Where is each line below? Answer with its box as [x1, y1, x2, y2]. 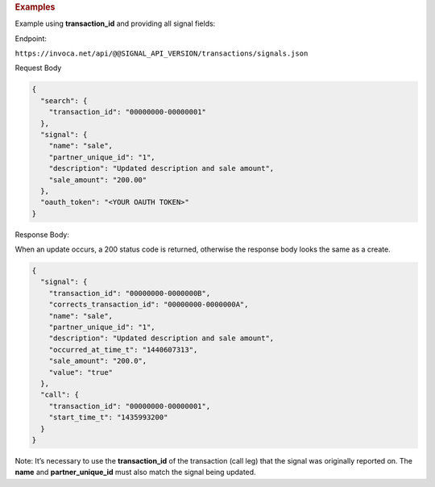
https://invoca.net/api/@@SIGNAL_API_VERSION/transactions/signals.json [14, 49, 309, 58]
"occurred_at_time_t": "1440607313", [48, 345, 198, 354]
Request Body [14, 63, 62, 73]
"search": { [40, 96, 88, 105]
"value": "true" [48, 368, 113, 377]
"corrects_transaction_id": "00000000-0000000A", [48, 300, 249, 310]
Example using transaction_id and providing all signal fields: [14, 19, 216, 28]
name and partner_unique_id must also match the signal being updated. [14, 468, 257, 477]
